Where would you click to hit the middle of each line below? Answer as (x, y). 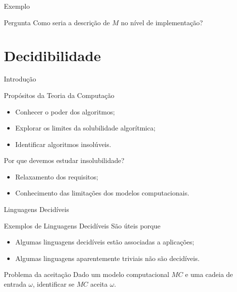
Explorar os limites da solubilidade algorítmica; (85, 128)
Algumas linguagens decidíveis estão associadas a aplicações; (105, 242)
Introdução (20, 79)
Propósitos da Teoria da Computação (59, 95)
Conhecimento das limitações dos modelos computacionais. (102, 193)
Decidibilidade (52, 56)
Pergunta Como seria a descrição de (57, 22)
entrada (15, 284)
